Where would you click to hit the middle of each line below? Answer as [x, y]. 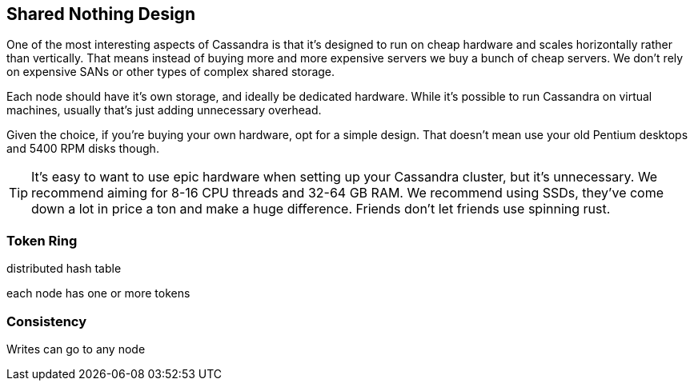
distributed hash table [64, 269]
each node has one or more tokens [98, 293]
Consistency [47, 321]
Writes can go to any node [76, 349]
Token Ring [42, 240]
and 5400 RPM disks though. [83, 149]
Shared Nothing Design [101, 14]
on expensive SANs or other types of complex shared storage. [171, 72]
